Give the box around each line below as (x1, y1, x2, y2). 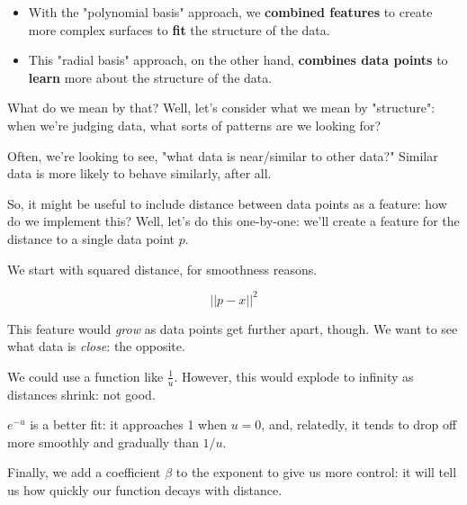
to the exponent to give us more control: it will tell (175, 463, 457, 482)
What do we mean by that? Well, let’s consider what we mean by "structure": (7, 98, 436, 117)
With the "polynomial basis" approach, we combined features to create (28, 3, 433, 21)
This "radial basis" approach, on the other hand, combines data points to (28, 50, 448, 69)
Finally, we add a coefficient (7, 463, 161, 482)
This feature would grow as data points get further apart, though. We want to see (7, 319, 458, 338)
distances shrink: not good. (7, 384, 156, 403)
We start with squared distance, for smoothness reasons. (7, 259, 318, 278)
